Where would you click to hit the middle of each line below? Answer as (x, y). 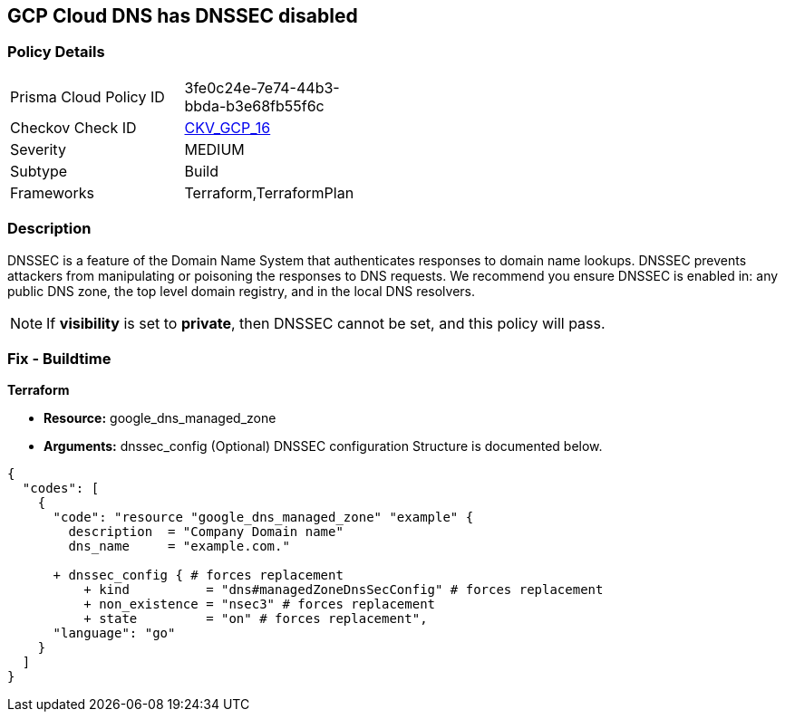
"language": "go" (114, 633)
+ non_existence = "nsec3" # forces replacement (260, 604)
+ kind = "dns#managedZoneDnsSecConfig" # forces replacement (344, 590)
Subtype (39, 171)
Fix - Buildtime (59, 358)
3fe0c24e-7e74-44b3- (262, 87)
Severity (38, 149)
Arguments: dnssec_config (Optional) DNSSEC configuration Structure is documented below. (323, 446)
